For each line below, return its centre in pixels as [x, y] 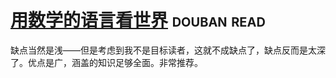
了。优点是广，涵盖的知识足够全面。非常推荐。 [106, 62]
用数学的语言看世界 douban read [138, 20]
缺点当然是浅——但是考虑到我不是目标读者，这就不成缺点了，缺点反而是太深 [168, 50]
